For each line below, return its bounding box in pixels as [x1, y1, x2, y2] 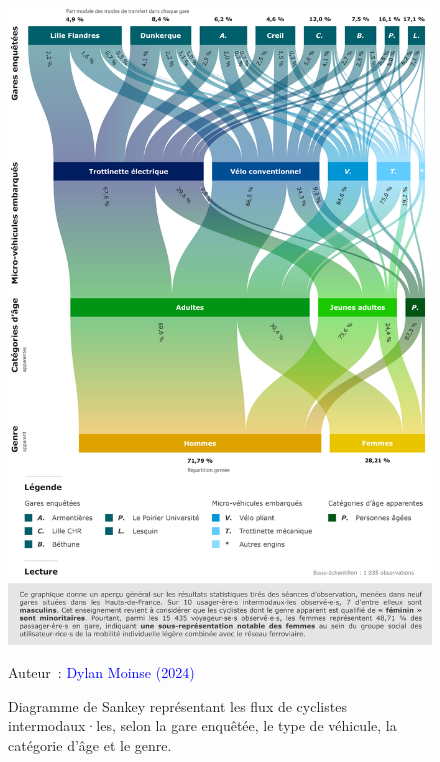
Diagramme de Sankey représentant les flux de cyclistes [8, 695, 347, 716]
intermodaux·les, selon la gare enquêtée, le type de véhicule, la [8, 715, 397, 736]
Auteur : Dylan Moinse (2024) [8, 662, 195, 683]
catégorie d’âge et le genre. [8, 734, 172, 755]
